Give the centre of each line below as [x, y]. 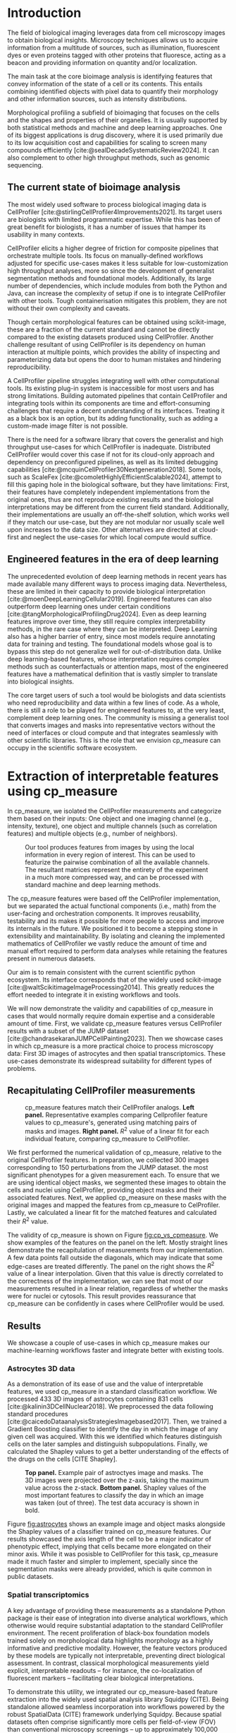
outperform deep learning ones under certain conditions [89, 606]
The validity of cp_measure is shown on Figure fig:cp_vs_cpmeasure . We [113, 1235]
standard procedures [38, 1414]
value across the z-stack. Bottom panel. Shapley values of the [116, 1488]
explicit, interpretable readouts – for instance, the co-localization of [105, 1670]
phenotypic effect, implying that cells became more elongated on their [109, 1546]
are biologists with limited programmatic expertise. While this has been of [114, 219]
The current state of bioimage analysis [94, 188]
